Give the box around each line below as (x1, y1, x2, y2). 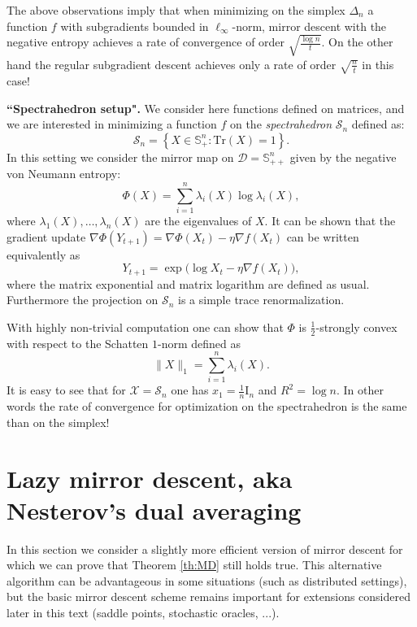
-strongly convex (315, 318, 397, 335)
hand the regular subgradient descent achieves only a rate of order (7, 55, 337, 72)
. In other (337, 381, 384, 398)
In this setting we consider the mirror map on (7, 148, 234, 165)
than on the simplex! (7, 413, 110, 430)
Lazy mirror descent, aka (7, 461, 293, 494)
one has (171, 381, 209, 398)
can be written (286, 228, 359, 245)
